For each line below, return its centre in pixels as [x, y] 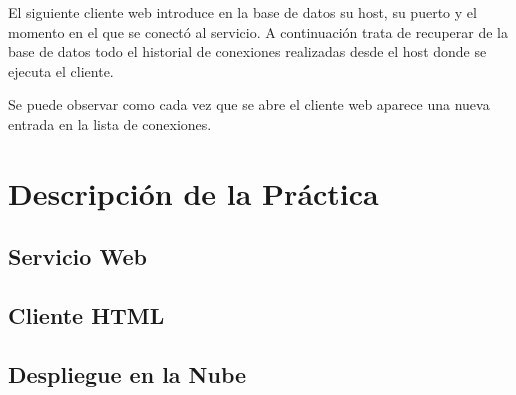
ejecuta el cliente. [61, 70]
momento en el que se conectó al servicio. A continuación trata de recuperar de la [258, 31]
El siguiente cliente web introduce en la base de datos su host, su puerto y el [242, 12]
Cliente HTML [86, 315]
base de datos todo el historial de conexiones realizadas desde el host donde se [247, 51]
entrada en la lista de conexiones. [110, 123]
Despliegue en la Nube [127, 373]
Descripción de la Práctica [193, 192]
